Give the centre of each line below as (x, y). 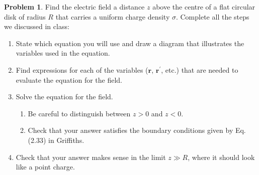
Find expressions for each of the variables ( (82, 69)
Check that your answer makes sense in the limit (91, 157)
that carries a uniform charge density (113, 16)
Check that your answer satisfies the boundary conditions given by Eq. (137, 130)
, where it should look (221, 157)
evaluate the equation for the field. (69, 79)
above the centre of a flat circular (204, 7)
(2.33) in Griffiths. (56, 140)
